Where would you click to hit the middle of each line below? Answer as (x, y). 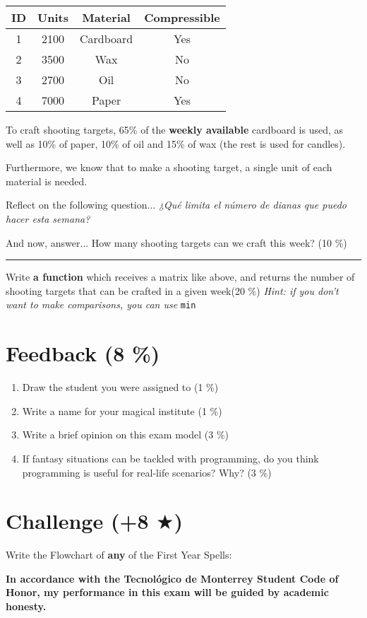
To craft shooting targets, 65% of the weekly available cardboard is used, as (175, 129)
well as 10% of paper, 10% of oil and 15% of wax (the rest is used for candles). (176, 143)
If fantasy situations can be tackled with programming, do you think (170, 458)
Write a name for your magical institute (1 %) (122, 410)
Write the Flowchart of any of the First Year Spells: (119, 555)
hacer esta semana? (48, 218)
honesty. (26, 606)
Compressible (182, 17)
